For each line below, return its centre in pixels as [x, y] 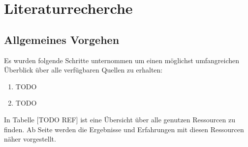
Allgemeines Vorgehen [62, 39]
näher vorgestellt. [30, 139]
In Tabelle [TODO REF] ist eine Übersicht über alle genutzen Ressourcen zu [120, 119]
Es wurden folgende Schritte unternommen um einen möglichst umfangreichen [122, 60]
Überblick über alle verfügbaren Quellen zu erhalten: [83, 70]
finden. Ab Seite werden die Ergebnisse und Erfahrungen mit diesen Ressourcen [124, 129]
